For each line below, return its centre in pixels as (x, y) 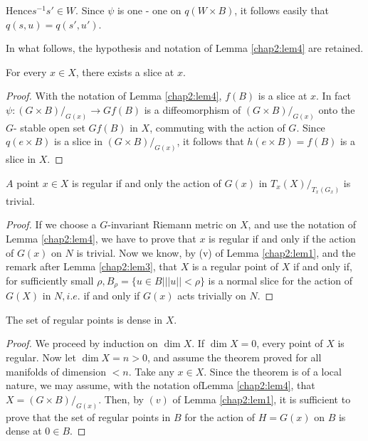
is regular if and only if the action (282, 238)
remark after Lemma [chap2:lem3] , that (92, 266)
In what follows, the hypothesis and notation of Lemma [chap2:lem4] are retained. (185, 48)
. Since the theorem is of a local (273, 371)
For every (26, 71)
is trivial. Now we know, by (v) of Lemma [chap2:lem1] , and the (216, 252)
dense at (24, 431)
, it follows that (210, 141)
